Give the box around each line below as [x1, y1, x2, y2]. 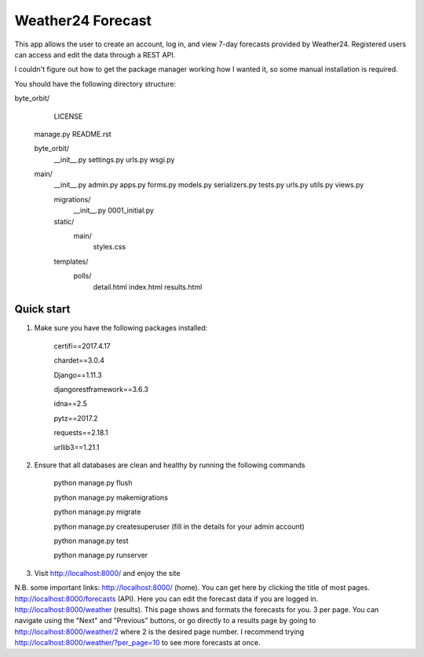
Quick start [14, 303, 71, 316]
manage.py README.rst [34, 129, 111, 138]
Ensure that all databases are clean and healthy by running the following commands [34, 460, 305, 470]
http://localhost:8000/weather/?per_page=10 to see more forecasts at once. [14, 638, 261, 648]
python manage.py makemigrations [53, 493, 169, 502]
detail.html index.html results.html [93, 282, 203, 291]
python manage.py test [53, 536, 129, 545]
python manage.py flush [53, 478, 133, 488]
